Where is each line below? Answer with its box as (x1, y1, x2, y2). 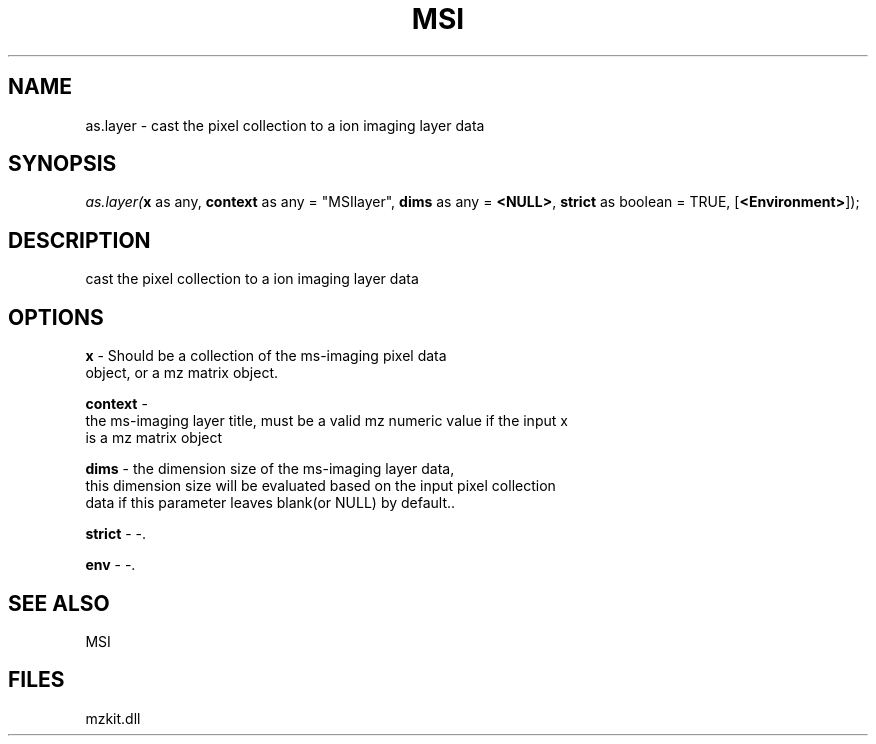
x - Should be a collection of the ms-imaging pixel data (85, 347, 447, 365)
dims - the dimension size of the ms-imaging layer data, (85, 460, 455, 478)
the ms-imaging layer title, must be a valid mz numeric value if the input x (85, 412, 568, 430)
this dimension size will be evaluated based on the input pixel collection (85, 477, 556, 495)
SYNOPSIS (8, 151, 117, 177)
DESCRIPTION (8, 227, 151, 253)
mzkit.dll (85, 709, 141, 727)
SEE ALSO (8, 590, 110, 616)
